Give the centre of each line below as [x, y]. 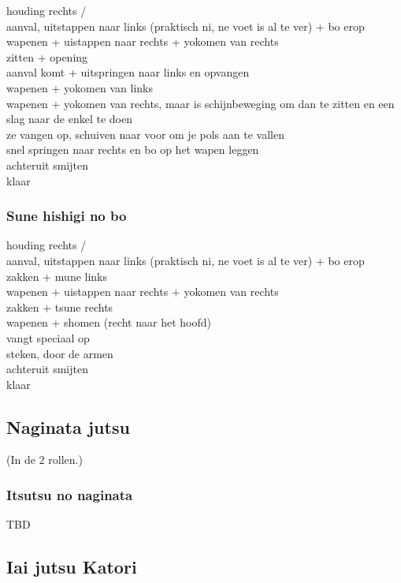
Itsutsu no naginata [70, 495]
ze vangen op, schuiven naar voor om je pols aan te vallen [145, 134]
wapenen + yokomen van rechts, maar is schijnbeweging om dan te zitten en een [200, 103]
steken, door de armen [60, 353]
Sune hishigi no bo [67, 216]
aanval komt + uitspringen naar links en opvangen [128, 72]
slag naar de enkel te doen [69, 119]
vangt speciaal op [48, 337]
